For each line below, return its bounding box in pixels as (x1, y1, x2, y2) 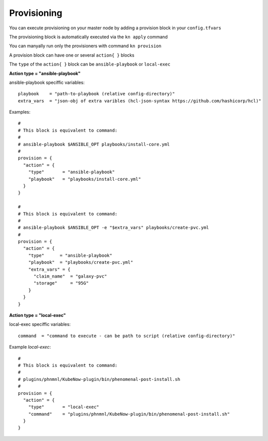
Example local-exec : (9, 344, 51, 350)
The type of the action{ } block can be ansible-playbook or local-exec (9, 61, 171, 67)
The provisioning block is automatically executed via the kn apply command (9, 34, 168, 40)
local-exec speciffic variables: (9, 321, 71, 327)
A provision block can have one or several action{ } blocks (9, 52, 134, 58)
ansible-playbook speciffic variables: (9, 79, 85, 85)
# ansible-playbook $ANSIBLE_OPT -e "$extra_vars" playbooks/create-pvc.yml (18, 225, 209, 230)
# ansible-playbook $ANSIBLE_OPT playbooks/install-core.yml (18, 142, 170, 147)
